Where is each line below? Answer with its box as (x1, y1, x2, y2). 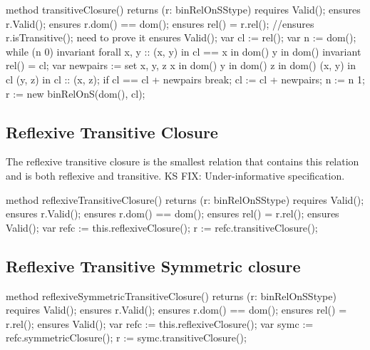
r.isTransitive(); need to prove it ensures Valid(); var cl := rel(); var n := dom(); (6, 30, 356, 45)
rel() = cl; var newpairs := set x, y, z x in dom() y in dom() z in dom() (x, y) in (6, 58, 356, 73)
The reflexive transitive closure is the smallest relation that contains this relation (6, 154, 359, 169)
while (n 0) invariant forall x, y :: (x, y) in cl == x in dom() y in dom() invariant (6, 43, 361, 58)
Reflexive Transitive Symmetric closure (6, 254, 301, 277)
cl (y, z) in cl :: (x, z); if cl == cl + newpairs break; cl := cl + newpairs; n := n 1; (6, 71, 365, 86)
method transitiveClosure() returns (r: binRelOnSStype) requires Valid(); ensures (6, 2, 361, 16)
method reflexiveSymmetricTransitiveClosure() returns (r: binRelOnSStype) (6, 288, 336, 303)
